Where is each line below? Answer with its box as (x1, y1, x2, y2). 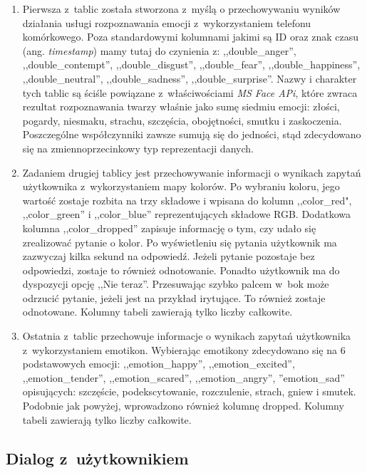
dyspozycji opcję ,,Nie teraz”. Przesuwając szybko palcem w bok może (22, 276, 329, 291)
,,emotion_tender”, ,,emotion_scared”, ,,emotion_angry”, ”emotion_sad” (22, 370, 345, 385)
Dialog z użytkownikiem (6, 447, 189, 469)
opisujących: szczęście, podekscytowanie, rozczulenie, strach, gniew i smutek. (22, 384, 356, 399)
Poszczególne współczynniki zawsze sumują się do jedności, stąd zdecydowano (22, 127, 361, 142)
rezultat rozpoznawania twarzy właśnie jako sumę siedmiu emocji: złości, (22, 99, 340, 114)
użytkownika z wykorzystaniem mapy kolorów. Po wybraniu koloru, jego (22, 179, 340, 194)
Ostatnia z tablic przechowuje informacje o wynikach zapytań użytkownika (22, 328, 351, 343)
